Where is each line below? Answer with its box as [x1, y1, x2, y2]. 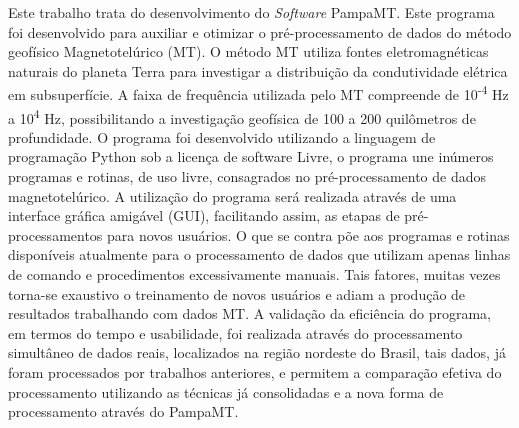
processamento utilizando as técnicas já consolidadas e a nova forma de [8, 381, 444, 402]
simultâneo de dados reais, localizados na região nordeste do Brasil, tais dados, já [8, 342, 506, 363]
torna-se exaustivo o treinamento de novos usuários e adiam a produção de [8, 283, 466, 304]
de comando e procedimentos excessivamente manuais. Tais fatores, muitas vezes [8, 264, 501, 285]
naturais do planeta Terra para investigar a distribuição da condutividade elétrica [8, 60, 508, 81]
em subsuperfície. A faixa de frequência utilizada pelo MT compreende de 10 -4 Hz [8, 81, 509, 105]
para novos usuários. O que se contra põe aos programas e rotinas [107, 224, 510, 245]
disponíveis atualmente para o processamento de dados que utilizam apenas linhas [8, 244, 511, 265]
